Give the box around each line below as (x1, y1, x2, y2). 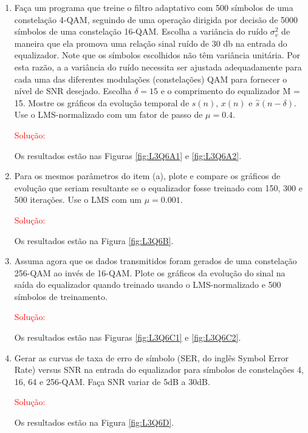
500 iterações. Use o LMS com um (14, 193, 142, 206)
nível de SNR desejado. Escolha (14, 84, 132, 97)
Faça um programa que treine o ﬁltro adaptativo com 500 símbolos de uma (14, 1, 293, 13)
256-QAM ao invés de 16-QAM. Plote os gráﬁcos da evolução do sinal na (14, 266, 286, 279)
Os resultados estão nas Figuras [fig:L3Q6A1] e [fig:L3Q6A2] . (14, 149, 242, 162)
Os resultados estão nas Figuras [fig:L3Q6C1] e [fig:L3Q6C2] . (14, 331, 241, 344)
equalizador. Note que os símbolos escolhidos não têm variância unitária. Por (14, 49, 300, 61)
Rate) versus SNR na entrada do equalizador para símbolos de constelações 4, (14, 363, 304, 376)
